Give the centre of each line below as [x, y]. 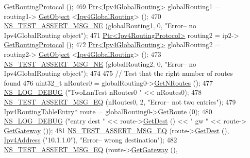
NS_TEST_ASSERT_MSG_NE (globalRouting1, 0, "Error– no [100, 26]
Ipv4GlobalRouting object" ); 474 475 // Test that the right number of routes [118, 73]
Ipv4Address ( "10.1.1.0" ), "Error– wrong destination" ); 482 [91, 140]
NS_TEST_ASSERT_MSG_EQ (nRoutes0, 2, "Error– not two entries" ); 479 [120, 101]
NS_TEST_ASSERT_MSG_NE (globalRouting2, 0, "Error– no [100, 63]
